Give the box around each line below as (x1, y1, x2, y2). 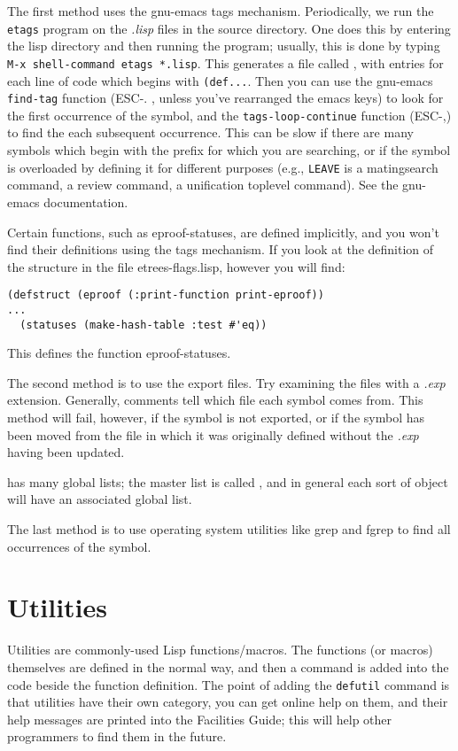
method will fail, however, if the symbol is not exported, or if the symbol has (7, 408, 424, 427)
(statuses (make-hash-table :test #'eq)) (19, 318, 268, 331)
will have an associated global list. (7, 490, 192, 508)
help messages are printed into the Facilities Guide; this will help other (7, 709, 392, 728)
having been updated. (7, 443, 125, 461)
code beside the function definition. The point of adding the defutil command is (7, 675, 450, 693)
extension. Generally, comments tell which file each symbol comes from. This (7, 391, 423, 409)
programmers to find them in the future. (7, 727, 227, 746)
